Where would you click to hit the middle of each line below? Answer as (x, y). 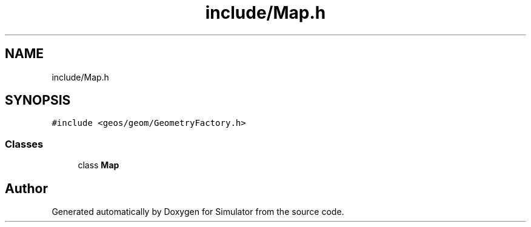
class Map (99, 165)
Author (26, 188)
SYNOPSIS (38, 100)
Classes (24, 144)
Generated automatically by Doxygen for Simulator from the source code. (198, 212)
